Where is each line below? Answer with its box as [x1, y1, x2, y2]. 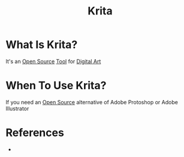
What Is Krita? [5, 38, 78, 52]
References [5, 126, 64, 140]
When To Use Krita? [5, 79, 107, 92]
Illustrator [5, 105, 29, 112]
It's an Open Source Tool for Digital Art [5, 58, 101, 65]
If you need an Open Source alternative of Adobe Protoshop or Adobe [5, 98, 178, 105]
